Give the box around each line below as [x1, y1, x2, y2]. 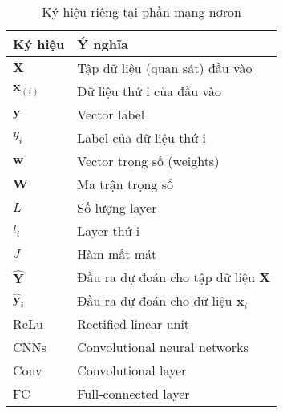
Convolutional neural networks [77, 338, 249, 356]
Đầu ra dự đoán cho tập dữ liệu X [77, 268, 271, 286]
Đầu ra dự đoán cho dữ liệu [77, 291, 232, 310]
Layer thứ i [77, 221, 140, 240]
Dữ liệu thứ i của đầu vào [77, 82, 222, 100]
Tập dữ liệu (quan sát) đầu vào [77, 59, 253, 77]
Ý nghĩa [77, 34, 128, 53]
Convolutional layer [77, 361, 187, 379]
